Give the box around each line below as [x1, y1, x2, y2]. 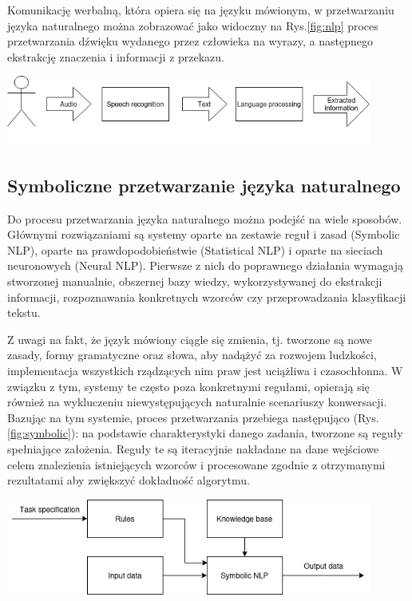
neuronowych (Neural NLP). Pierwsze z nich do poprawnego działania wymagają [7, 257, 403, 274]
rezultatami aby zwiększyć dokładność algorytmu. [7, 472, 250, 488]
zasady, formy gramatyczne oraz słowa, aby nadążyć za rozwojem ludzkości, [7, 346, 377, 363]
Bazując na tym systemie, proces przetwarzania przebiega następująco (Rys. [7, 409, 379, 425]
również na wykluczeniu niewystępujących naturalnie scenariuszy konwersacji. [7, 393, 387, 410]
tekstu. [7, 304, 41, 321]
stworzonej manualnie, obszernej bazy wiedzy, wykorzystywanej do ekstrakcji [7, 273, 382, 290]
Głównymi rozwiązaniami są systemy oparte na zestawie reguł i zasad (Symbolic [7, 226, 400, 243]
